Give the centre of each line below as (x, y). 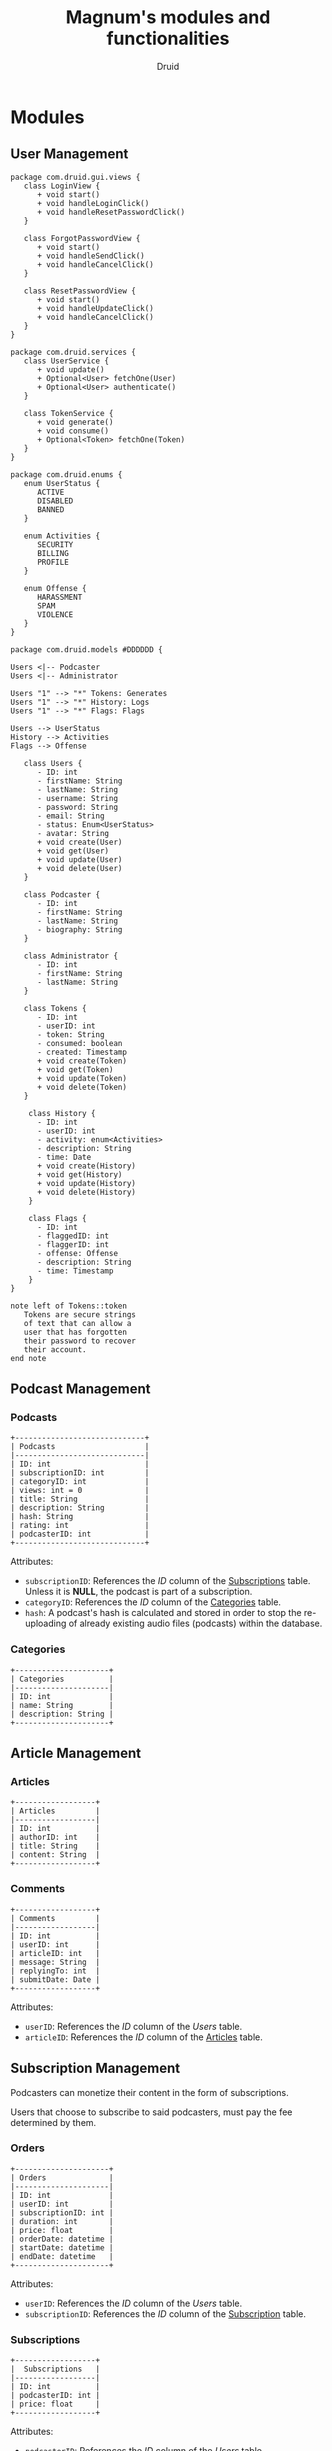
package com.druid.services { (73, 352)
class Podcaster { (62, 894)
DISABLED (55, 501)
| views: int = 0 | (80, 1491)
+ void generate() (75, 422)
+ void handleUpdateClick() (95, 308)
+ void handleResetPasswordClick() (111, 212)
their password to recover (80, 1341)
